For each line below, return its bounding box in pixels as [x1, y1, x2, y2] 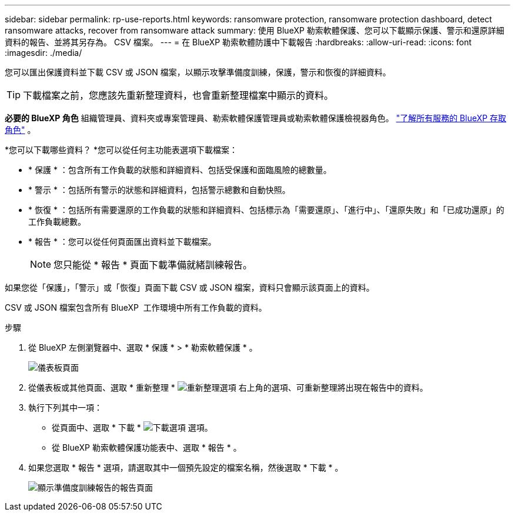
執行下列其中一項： [28, 402, 102, 412]
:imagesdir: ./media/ [5, 48, 82, 58]
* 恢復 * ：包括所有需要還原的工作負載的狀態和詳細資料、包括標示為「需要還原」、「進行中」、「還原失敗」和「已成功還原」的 [28, 205, 504, 215]
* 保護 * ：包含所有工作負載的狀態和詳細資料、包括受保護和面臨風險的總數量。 [28, 165, 332, 175]
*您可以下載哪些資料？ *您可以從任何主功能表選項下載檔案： [5, 145, 238, 155]
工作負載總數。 [28, 217, 86, 227]
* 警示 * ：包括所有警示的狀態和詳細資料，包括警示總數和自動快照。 [28, 185, 290, 195]
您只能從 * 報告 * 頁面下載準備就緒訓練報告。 [53, 259, 253, 271]
